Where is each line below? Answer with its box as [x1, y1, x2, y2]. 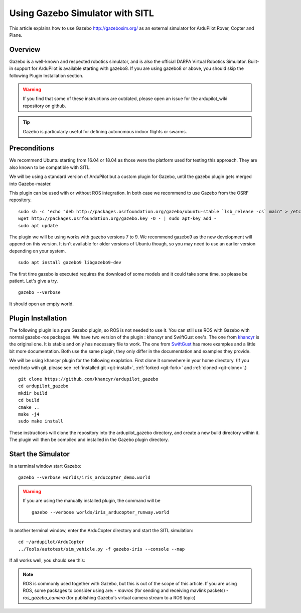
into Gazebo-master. [9, 181, 52, 187]
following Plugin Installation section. [9, 72, 84, 78]
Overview [9, 45, 41, 54]
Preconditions [9, 144, 55, 153]
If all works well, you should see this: [9, 557, 85, 563]
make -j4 [18, 411, 40, 417]
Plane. [9, 32, 23, 38]
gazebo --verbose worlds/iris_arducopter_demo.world [18, 475, 150, 480]
